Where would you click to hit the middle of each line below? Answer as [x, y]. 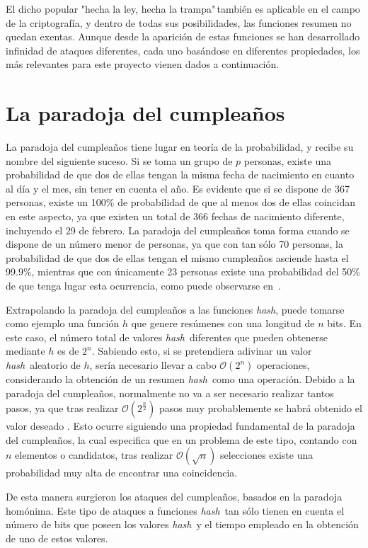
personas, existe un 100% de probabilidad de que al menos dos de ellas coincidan [181, 202]
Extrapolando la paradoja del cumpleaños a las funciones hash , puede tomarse [175, 309]
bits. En [344, 323]
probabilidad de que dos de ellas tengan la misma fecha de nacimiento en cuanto [180, 175]
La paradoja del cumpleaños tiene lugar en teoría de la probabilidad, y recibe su [180, 147]
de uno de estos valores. [57, 538]
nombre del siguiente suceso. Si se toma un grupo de [119, 160]
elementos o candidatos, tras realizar [94, 455]
